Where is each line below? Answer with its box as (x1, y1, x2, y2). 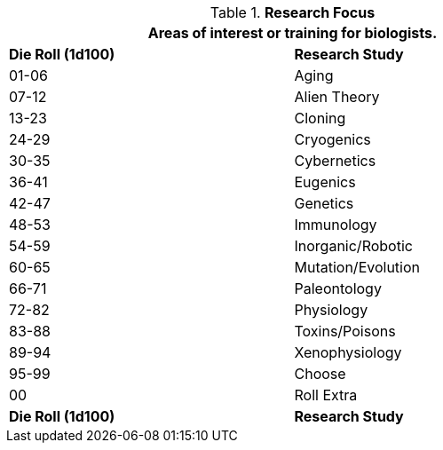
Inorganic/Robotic (294, 237, 413, 255)
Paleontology (294, 280, 382, 297)
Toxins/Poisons (294, 322, 396, 340)
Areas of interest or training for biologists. (147, 24, 438, 42)
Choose (294, 365, 346, 383)
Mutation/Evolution (294, 258, 421, 276)
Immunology (294, 216, 377, 233)
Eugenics (294, 173, 356, 191)
